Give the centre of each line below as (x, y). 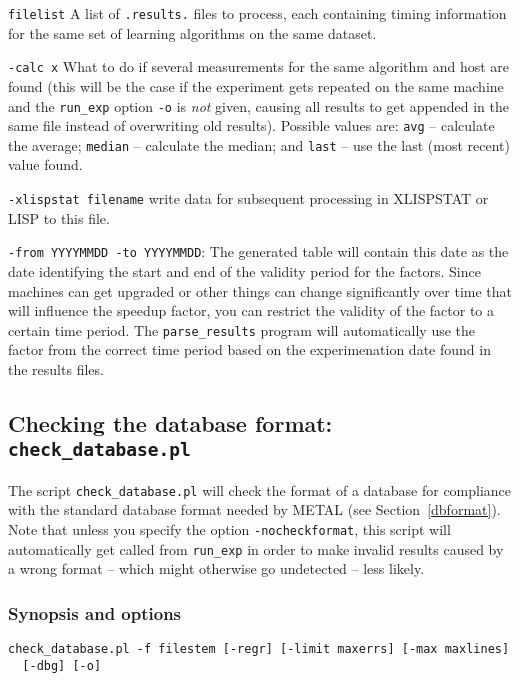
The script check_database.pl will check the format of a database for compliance (260, 489)
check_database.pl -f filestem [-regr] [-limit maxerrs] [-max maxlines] (259, 649)
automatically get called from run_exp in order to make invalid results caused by (256, 548)
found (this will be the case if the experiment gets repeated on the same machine (256, 85)
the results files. (56, 369)
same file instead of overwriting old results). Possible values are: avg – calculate (251, 125)
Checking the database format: (170, 422)
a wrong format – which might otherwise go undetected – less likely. (216, 568)
